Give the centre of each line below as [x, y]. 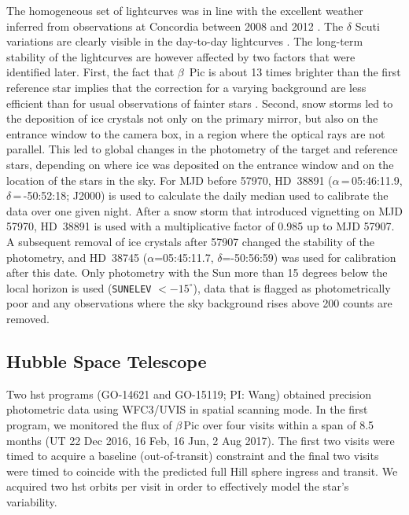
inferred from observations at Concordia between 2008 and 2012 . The [175, 26]
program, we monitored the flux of [89, 424]
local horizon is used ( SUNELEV [79, 287]
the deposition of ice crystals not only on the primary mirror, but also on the [192, 118]
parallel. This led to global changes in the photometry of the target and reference [202, 149]
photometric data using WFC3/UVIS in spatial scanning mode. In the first [187, 409]
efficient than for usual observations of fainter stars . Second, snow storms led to [200, 103]
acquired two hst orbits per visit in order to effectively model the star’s [178, 486]
